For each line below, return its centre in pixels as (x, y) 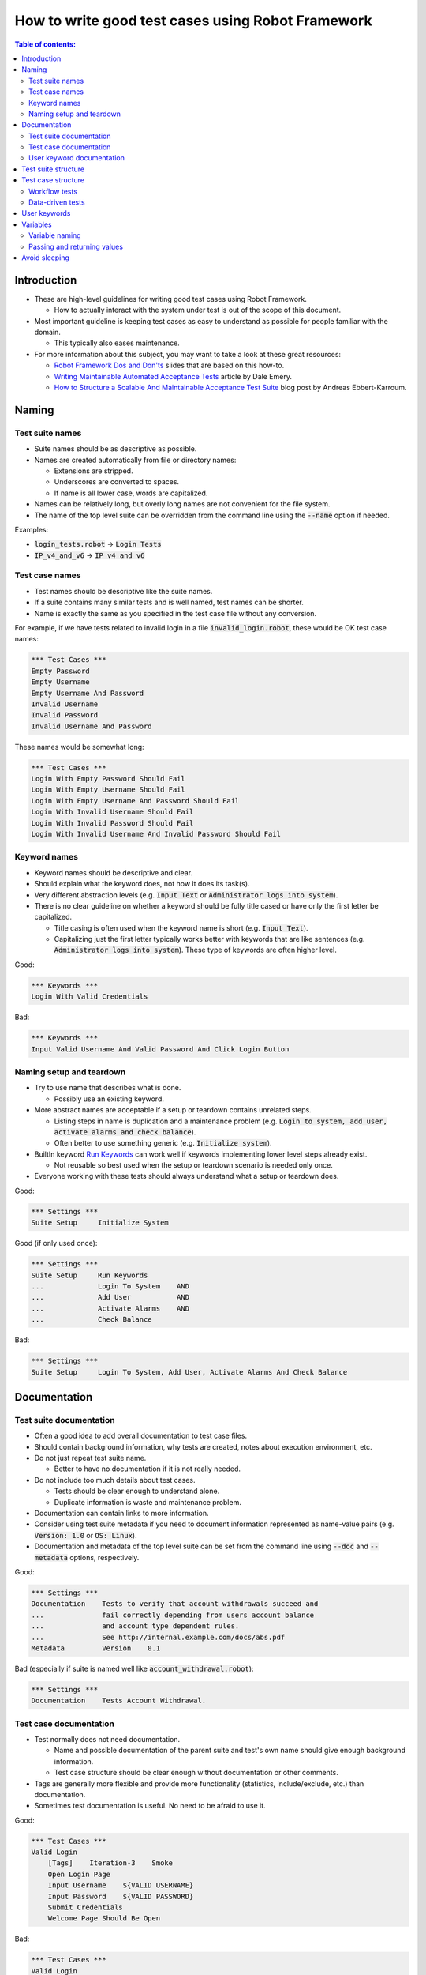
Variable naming (55, 235)
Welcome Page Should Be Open (104, 1919)
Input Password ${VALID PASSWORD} (121, 1896)
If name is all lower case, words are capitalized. (131, 493)
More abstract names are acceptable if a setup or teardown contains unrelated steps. (173, 1110)
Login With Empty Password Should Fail (108, 779)
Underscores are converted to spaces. (117, 482)
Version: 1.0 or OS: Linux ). (86, 1535)
